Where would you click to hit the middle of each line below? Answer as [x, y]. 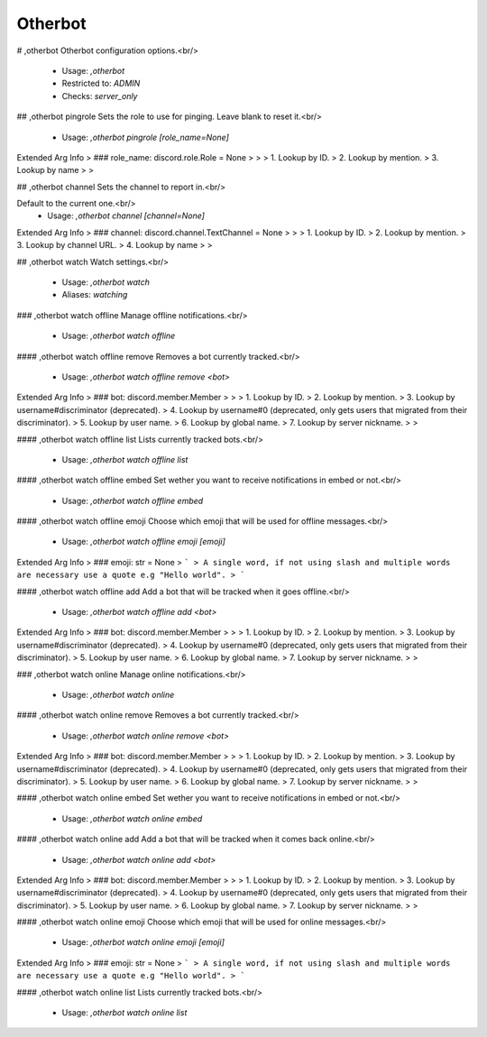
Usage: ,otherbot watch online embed [132, 818]
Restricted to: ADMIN [101, 83]
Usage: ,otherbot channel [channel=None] [126, 216]
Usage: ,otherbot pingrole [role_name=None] [145, 137]
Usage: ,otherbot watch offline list [125, 459]
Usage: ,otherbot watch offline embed [133, 500]
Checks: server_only [100, 96]
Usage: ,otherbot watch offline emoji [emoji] [143, 542]
